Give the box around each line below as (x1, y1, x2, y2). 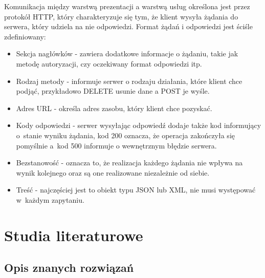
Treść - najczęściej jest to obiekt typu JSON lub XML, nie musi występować (16, 184, 256, 195)
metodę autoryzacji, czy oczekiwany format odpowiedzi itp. (16, 58, 202, 69)
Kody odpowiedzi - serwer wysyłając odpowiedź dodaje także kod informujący (16, 120, 261, 131)
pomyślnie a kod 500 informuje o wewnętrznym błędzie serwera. (16, 140, 217, 151)
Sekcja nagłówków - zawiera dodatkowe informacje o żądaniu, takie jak (16, 48, 238, 59)
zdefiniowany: (4, 31, 46, 41)
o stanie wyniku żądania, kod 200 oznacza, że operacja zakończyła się (16, 130, 235, 140)
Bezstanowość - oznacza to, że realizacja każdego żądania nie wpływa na (16, 157, 243, 168)
